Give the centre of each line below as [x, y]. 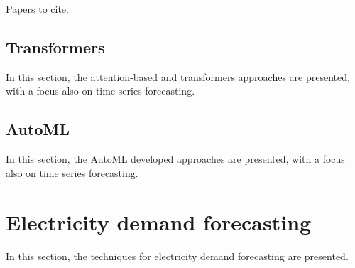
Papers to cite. [37, 9]
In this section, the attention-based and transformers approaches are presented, [178, 76]
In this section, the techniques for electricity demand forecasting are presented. [177, 256]
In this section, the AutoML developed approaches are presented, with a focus [175, 159]
